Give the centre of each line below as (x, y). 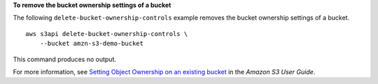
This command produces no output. (65, 59)
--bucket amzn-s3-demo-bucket (91, 44)
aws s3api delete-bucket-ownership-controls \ (107, 34)
